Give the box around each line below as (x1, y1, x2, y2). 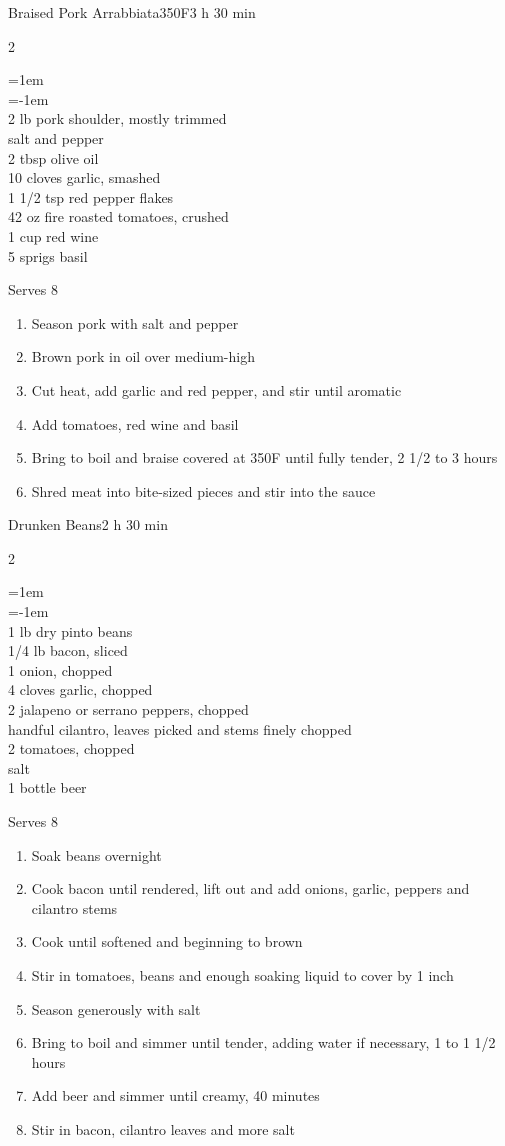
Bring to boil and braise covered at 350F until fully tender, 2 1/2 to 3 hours (31, 447, 498, 468)
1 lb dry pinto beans (8, 620, 133, 641)
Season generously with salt (31, 998, 201, 1019)
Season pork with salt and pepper (31, 312, 239, 333)
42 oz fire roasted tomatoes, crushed (8, 206, 229, 227)
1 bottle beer (8, 777, 87, 798)
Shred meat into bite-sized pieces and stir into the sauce (31, 480, 376, 501)
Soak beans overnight (31, 844, 162, 865)
